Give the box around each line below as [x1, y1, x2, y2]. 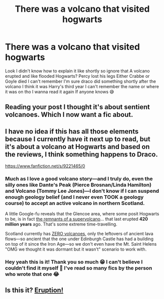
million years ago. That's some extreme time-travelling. [5, 221, 117, 227]
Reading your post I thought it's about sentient [5, 103, 150, 111]
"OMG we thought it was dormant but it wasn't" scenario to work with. [5, 246, 147, 253]
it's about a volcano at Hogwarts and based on [5, 142, 150, 151]
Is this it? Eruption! [5, 286, 64, 294]
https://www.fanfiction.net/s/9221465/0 [5, 163, 86, 169]
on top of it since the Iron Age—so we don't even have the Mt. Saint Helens [5, 241, 157, 247]
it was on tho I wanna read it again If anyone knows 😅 [5, 89, 114, 94]
